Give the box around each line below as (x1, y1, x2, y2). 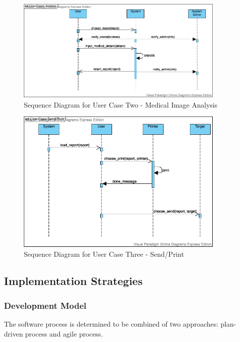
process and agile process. (25, 328, 103, 339)
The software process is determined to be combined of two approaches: (4, 319, 219, 329)
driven (4, 328, 23, 339)
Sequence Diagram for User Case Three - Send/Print (24, 249, 184, 259)
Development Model (4, 299, 87, 311)
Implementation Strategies (4, 273, 143, 288)
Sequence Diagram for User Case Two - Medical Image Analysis (24, 99, 218, 110)
